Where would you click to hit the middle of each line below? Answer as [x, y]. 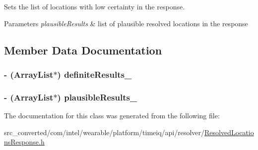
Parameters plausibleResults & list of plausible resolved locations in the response [126, 23]
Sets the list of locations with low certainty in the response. [95, 6]
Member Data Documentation [83, 50]
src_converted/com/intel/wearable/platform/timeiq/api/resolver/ [104, 132]
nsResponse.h [24, 142]
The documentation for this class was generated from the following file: [112, 116]
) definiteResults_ [95, 74]
